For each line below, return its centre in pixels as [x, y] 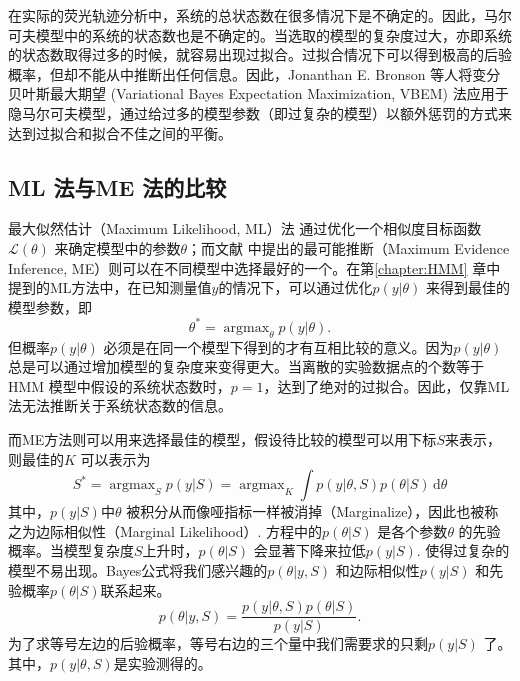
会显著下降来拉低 [309, 550]
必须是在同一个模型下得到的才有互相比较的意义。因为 [278, 346]
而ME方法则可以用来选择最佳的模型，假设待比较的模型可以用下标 [222, 439]
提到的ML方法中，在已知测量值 [110, 287]
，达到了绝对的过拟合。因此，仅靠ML [386, 385]
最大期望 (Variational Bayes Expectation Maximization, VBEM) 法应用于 [279, 93]
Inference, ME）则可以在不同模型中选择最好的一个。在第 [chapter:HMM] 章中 [254, 267]
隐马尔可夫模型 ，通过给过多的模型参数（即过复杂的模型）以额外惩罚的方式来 [260, 112]
